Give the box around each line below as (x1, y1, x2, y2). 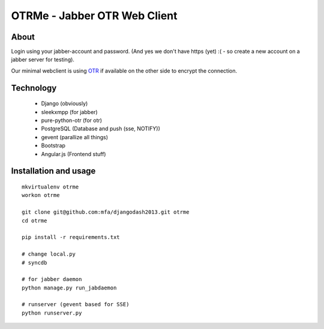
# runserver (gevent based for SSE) (22, 301, 130, 308)
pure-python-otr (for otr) (41, 117, 102, 124)
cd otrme (22, 217, 47, 224)
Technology (11, 83, 57, 93)
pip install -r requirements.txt (22, 234, 120, 241)
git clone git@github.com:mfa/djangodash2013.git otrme (22, 209, 190, 216)
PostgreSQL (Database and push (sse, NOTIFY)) (41, 125, 160, 132)
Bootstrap (41, 142, 66, 149)
